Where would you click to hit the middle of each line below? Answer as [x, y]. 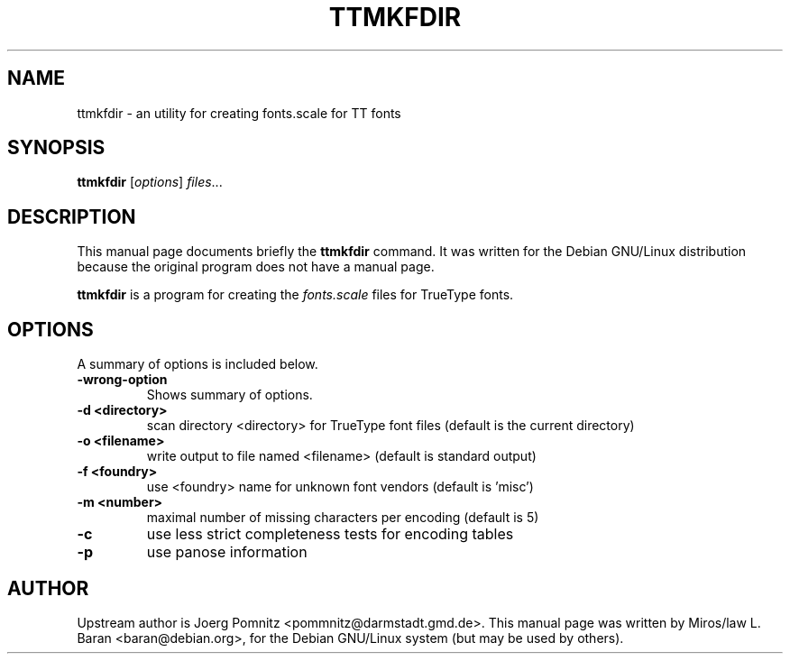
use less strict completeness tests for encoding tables [330, 534]
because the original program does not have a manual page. [256, 267]
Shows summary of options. [230, 395]
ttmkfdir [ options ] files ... [150, 182]
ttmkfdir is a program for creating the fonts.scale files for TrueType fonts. [295, 295]
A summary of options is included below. [197, 364]
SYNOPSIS [56, 148]
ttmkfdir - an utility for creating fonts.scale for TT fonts [239, 113]
